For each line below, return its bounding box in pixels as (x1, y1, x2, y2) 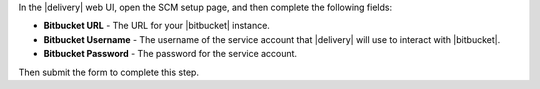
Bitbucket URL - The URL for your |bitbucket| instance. (43, 20, 270, 32)
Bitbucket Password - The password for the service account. (43, 48, 298, 60)
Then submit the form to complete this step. (18, 66, 200, 78)
